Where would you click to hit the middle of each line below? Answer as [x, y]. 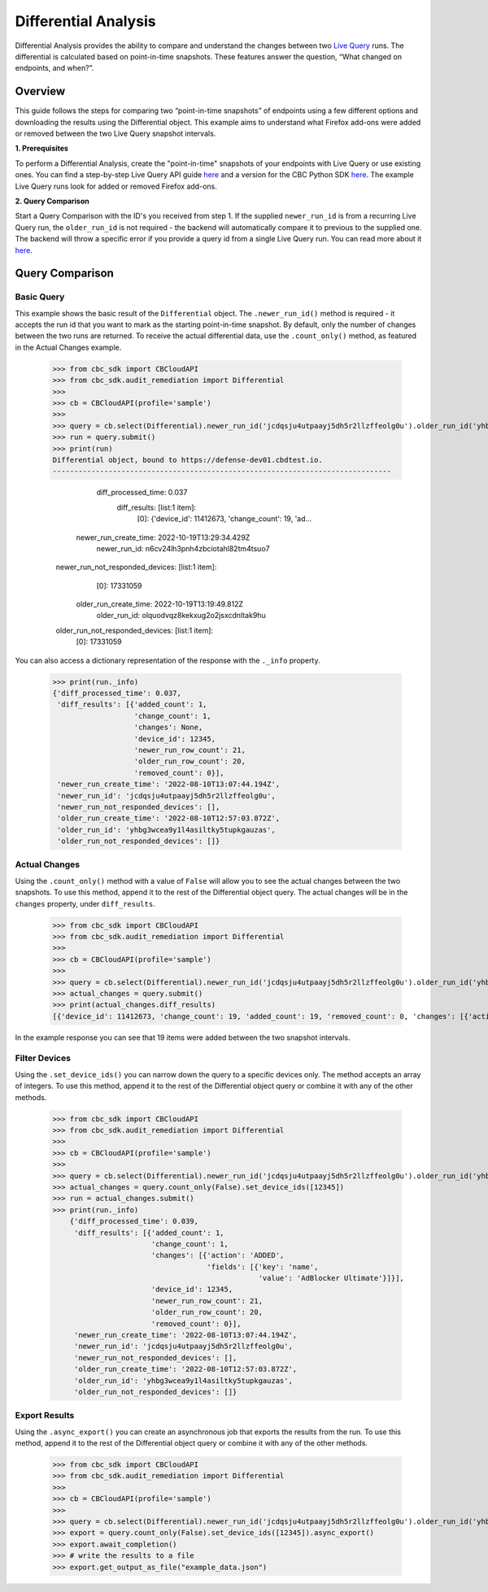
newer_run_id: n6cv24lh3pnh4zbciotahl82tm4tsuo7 [183, 548]
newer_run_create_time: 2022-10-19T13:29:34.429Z [163, 537]
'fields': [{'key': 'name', [263, 1267]
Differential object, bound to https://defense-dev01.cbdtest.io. [187, 460]
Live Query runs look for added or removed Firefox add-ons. [116, 186]
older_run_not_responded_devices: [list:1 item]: [135, 630]
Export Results [45, 1416]
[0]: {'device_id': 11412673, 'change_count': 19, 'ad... [224, 519]
